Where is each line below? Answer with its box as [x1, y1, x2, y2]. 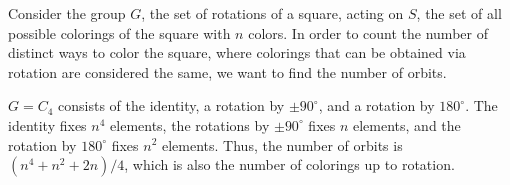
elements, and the [353, 114, 461, 135]
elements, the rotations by [110, 114, 270, 135]
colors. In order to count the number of [248, 22, 488, 43]
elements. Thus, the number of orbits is [161, 134, 403, 155]
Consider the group [8, 3, 126, 23]
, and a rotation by [318, 95, 435, 116]
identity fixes [8, 114, 87, 135]
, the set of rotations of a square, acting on [141, 3, 404, 23]
